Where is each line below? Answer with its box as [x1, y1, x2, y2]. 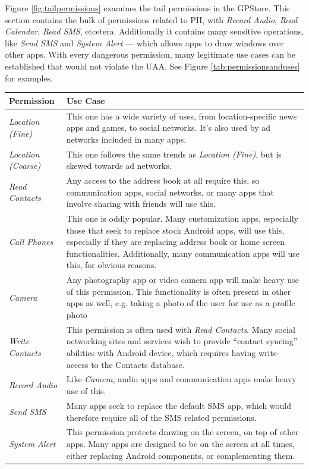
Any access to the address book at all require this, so [66, 174, 260, 186]
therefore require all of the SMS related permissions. [66, 411, 257, 423]
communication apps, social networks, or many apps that [66, 185, 275, 198]
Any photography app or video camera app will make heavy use [66, 273, 299, 286]
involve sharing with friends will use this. [66, 197, 216, 210]
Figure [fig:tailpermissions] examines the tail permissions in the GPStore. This [5, 2, 290, 14]
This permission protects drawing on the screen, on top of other [66, 426, 299, 438]
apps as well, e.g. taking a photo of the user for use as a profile [66, 297, 295, 309]
